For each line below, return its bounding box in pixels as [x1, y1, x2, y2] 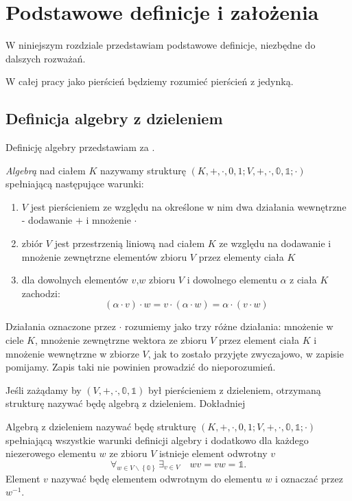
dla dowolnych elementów [21, 272, 128, 287]
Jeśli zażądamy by [5, 382, 82, 397]
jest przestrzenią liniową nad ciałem [54, 236, 205, 250]
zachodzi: [21, 286, 60, 300]
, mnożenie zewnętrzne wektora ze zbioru [35, 333, 207, 347]
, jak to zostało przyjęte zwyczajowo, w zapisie [148, 346, 344, 360]
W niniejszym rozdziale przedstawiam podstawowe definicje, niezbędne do [5, 38, 316, 52]
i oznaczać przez [275, 471, 343, 485]
